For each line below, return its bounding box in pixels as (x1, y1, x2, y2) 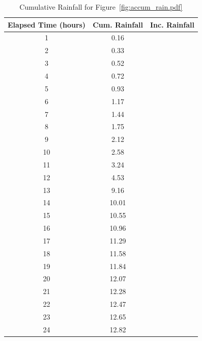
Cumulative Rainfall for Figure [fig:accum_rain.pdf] (19, 2, 183, 12)
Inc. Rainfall (150, 19, 194, 30)
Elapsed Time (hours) (8, 19, 86, 30)
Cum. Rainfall (93, 19, 143, 30)
